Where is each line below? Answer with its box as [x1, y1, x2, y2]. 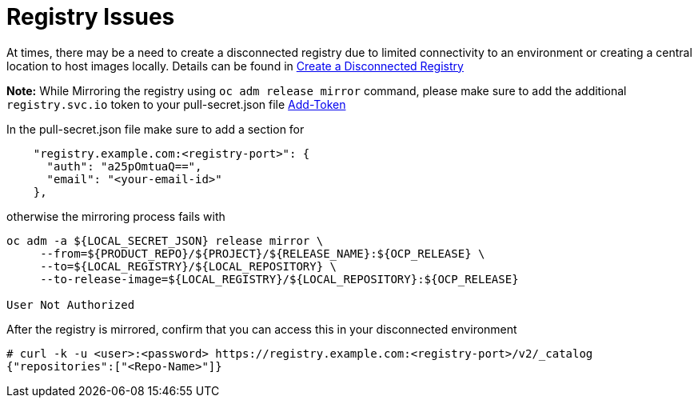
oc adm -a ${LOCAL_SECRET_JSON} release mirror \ [6, 234, 324, 247]
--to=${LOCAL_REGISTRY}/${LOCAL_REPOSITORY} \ [40, 259, 337, 273]
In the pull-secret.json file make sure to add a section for [6, 122, 305, 136]
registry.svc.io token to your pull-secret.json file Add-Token [6, 97, 346, 111]
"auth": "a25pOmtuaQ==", [46, 159, 202, 173]
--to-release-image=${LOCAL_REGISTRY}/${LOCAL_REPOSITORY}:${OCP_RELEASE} [40, 272, 519, 286]
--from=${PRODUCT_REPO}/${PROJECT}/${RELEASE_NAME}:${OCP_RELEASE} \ [40, 246, 485, 260]
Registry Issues [6, 3, 175, 30]
